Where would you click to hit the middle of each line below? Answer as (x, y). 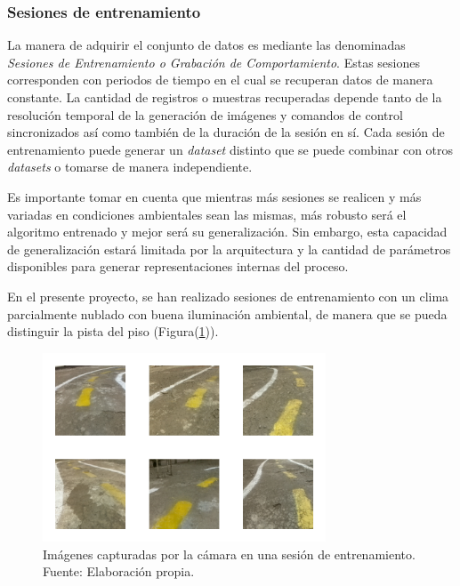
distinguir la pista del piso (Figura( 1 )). (113, 331)
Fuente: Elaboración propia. (119, 571)
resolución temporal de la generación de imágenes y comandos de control (205, 114)
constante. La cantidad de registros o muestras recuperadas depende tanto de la (225, 97)
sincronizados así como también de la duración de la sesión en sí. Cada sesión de (226, 132)
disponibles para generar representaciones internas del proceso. (178, 266)
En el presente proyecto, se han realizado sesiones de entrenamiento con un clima (228, 296)
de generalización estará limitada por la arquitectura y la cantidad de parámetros (229, 249)
